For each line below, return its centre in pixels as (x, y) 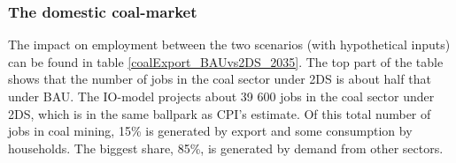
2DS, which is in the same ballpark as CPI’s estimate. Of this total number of (220, 113)
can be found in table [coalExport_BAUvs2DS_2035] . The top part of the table (226, 61)
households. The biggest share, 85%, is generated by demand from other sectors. (226, 148)
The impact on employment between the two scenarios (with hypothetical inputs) (229, 44)
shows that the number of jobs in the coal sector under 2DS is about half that (220, 79)
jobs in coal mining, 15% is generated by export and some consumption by (210, 131)
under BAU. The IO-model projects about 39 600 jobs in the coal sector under (221, 96)
